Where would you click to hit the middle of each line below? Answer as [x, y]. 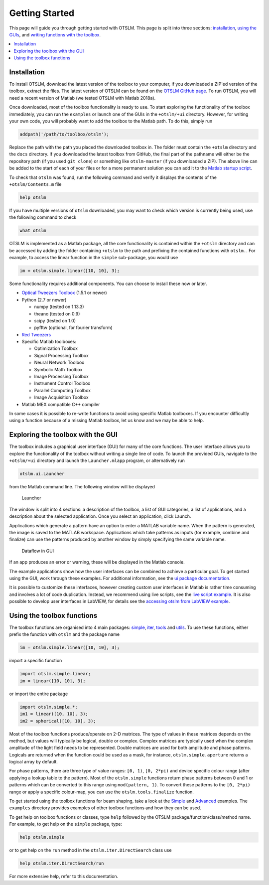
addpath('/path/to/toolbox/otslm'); [65, 134]
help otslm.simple [42, 837]
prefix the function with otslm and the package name [64, 634]
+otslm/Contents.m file [35, 184]
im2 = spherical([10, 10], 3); [58, 721]
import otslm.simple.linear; [55, 674]
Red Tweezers [36, 334]
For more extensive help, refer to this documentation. [64, 877]
